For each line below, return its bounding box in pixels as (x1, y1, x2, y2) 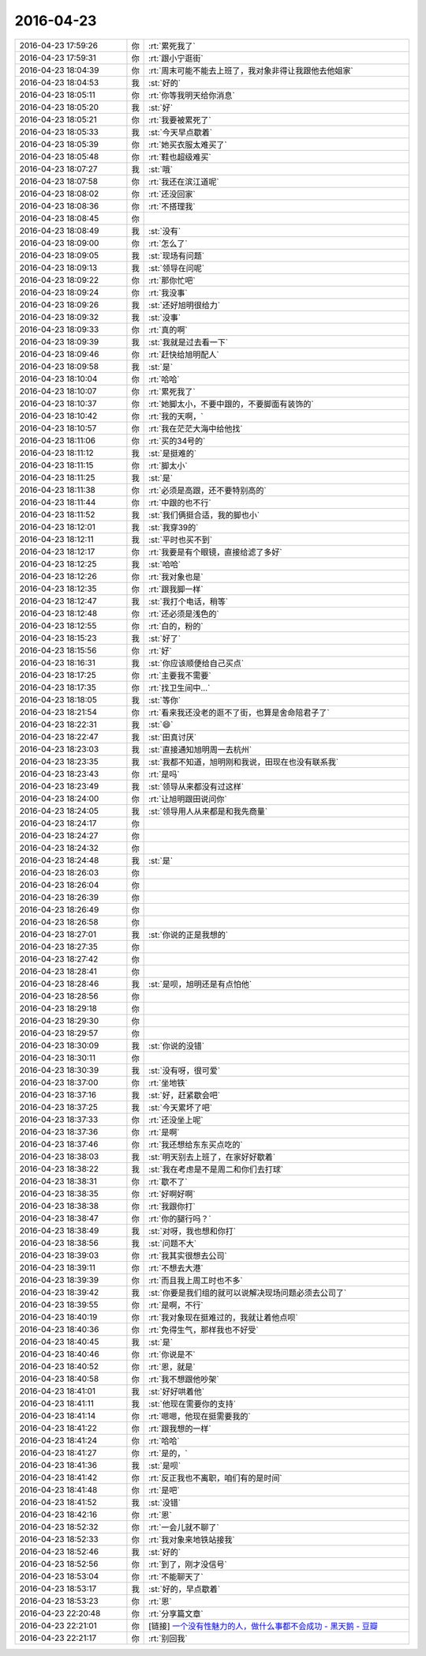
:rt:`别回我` (148, 1632, 189, 1643)
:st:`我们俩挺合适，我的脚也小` (148, 510, 260, 521)
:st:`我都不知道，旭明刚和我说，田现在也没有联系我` (148, 756, 339, 767)
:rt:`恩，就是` (148, 1361, 196, 1372)
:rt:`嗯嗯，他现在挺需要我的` (148, 1410, 252, 1421)
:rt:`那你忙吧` (148, 275, 196, 286)
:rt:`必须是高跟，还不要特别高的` (148, 484, 267, 495)
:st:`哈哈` (148, 559, 181, 570)
